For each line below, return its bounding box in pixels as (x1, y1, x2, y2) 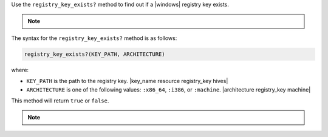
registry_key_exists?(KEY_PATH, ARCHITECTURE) (24, 50, 165, 58)
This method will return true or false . (11, 97, 109, 104)
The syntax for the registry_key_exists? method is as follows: (11, 34, 177, 42)
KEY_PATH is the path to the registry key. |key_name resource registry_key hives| (26, 78, 228, 85)
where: (11, 66, 29, 73)
